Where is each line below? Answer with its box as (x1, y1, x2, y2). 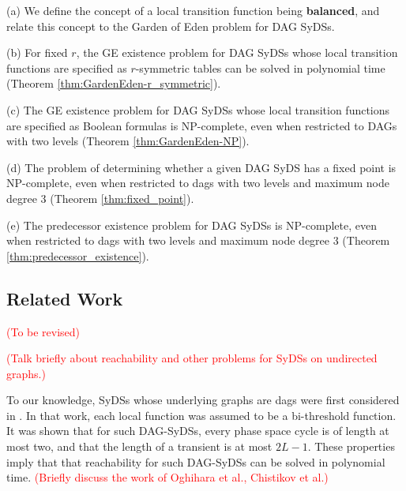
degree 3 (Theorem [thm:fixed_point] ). (6, 189, 194, 206)
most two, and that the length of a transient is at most (6, 438, 273, 455)
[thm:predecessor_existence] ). (6, 247, 149, 264)
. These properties (307, 438, 395, 455)
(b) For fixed (6, 44, 68, 61)
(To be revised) (6, 323, 81, 339)
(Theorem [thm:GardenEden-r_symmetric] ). (6, 75, 221, 92)
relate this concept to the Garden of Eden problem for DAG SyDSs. (6, 17, 335, 34)
